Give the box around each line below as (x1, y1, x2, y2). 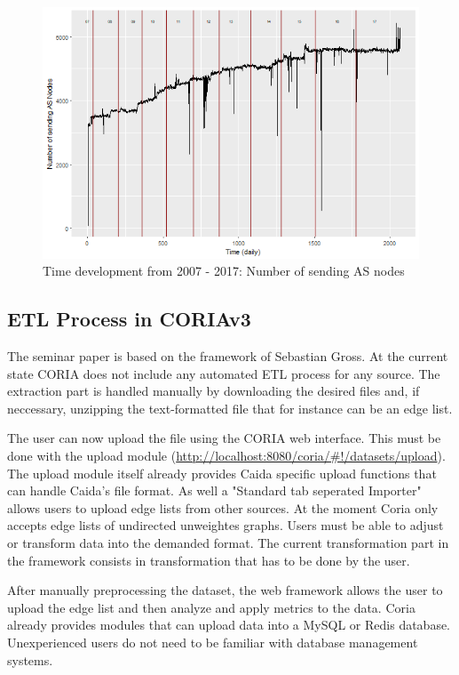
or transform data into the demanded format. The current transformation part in (7, 533, 449, 551)
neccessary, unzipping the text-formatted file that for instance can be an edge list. (7, 398, 453, 417)
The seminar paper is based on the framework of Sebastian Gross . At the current (7, 347, 448, 366)
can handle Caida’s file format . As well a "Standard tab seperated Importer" (7, 481, 422, 500)
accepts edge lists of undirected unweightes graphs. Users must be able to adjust (7, 516, 444, 534)
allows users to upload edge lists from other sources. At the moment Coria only (7, 498, 439, 517)
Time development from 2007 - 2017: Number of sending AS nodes (43, 261, 405, 280)
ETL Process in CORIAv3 (7, 305, 251, 333)
